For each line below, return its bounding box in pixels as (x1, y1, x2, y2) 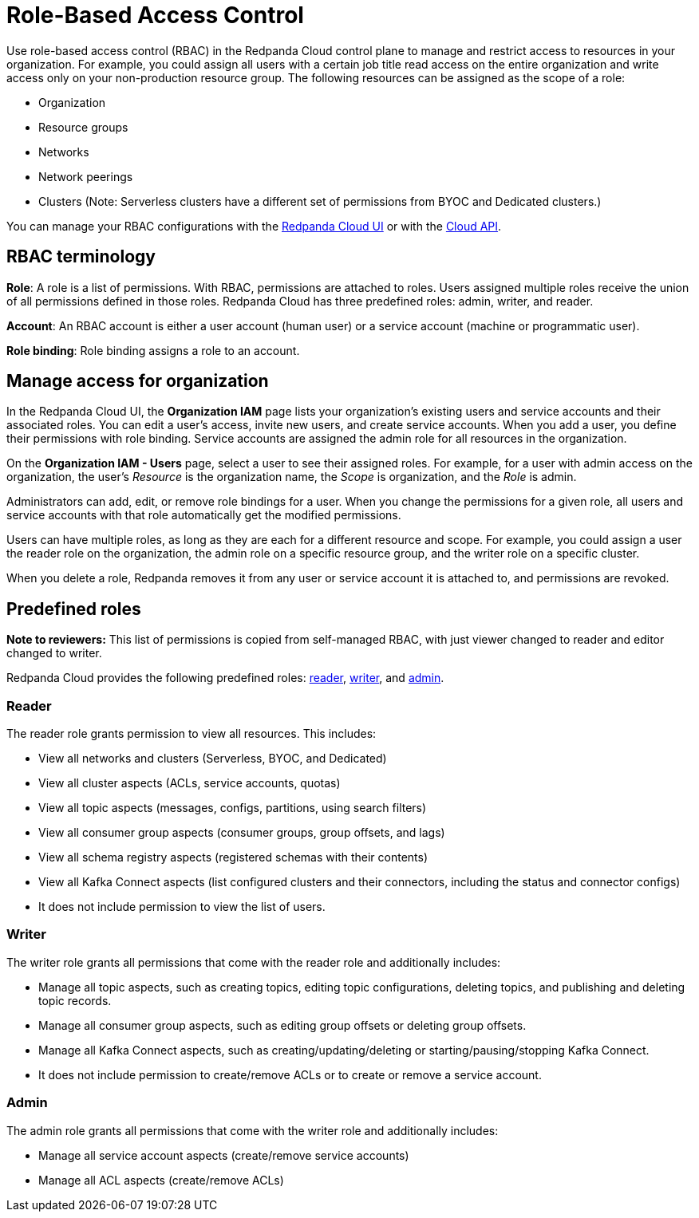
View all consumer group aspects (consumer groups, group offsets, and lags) (38, 826, 445, 840)
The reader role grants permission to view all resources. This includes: (6, 727, 377, 741)
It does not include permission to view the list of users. (38, 900, 326, 914)
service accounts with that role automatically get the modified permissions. (6, 508, 401, 522)
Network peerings (38, 169, 133, 183)
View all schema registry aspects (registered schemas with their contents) (38, 850, 428, 865)
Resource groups (38, 120, 128, 134)
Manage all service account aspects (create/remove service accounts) (38, 1148, 409, 1162)
